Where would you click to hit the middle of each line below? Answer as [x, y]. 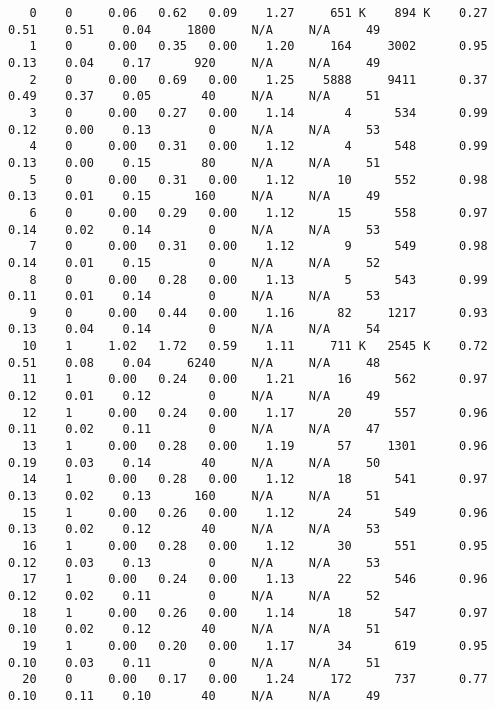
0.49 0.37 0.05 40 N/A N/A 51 [194, 96]
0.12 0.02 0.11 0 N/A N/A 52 [194, 595]
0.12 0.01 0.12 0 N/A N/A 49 [194, 396]
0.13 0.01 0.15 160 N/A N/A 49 [194, 196]
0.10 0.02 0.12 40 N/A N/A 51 [194, 629]
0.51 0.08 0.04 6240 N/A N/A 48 [194, 362]
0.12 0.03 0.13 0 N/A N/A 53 [194, 562]
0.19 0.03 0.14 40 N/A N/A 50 [194, 462]
